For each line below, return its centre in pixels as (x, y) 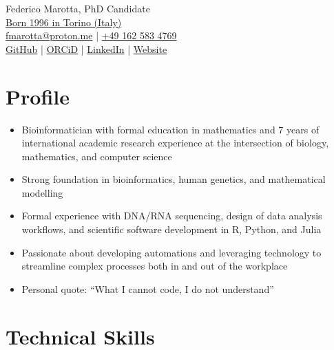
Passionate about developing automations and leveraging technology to (171, 252)
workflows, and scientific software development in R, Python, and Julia (171, 229)
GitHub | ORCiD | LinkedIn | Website (86, 48)
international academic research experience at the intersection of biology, (175, 143)
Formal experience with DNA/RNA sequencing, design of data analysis (172, 216)
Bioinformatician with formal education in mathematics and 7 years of (170, 129)
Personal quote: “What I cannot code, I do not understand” (148, 288)
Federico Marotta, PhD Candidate (78, 8)
